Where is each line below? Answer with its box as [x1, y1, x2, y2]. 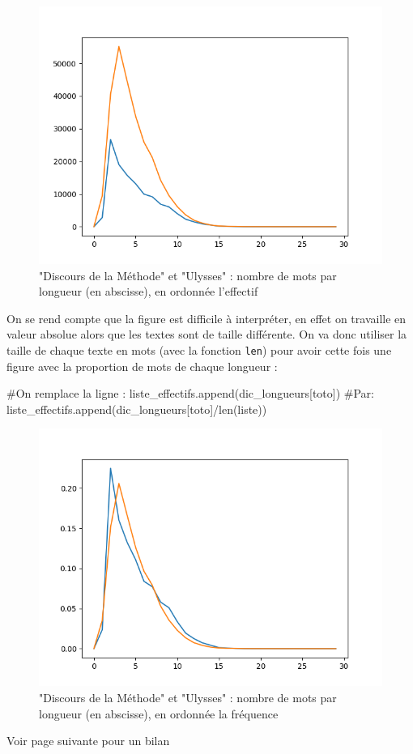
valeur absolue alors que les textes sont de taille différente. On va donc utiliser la [6, 326, 407, 343]
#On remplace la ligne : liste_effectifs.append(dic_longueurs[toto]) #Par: [6, 385, 375, 402]
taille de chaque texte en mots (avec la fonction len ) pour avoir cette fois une [6, 341, 392, 358]
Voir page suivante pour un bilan [6, 732, 170, 749]
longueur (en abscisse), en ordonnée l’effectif [39, 283, 258, 300]
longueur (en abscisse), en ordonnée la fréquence [39, 705, 279, 722]
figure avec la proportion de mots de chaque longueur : [6, 357, 278, 374]
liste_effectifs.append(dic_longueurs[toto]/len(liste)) [6, 400, 267, 417]
